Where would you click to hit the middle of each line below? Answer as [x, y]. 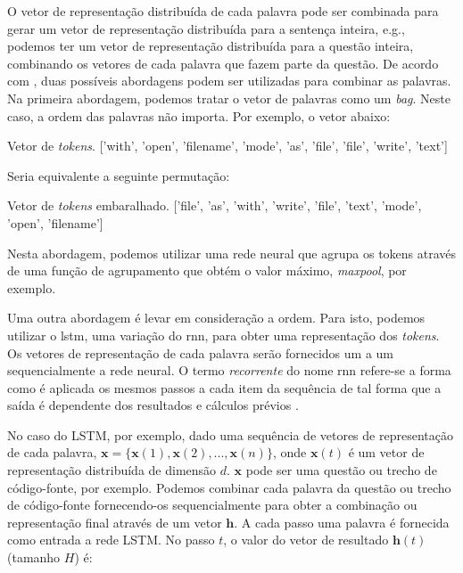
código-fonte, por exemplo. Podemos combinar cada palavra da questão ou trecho [229, 487]
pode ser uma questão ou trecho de [341, 470]
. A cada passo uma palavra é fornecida [342, 522]
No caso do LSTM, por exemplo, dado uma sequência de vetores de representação [230, 434]
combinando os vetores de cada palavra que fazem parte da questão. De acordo [223, 63]
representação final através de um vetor [115, 522]
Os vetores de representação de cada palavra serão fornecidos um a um [201, 352]
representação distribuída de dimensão [112, 470]
